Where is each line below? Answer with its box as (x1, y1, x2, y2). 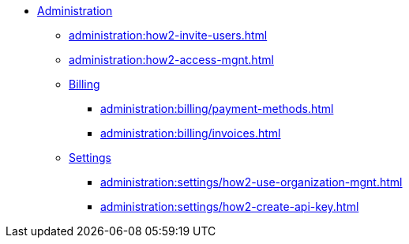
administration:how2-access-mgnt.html (69, 53, 274, 66)
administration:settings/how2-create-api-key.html (100, 200, 359, 213)
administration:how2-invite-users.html (69, 28, 268, 42)
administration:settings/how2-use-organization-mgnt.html (100, 175, 403, 189)
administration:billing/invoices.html (100, 126, 281, 140)
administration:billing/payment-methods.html (100, 102, 334, 115)
